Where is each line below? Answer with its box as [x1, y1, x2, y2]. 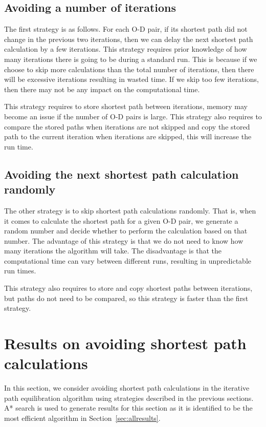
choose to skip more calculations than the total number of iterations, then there [4, 63, 254, 74]
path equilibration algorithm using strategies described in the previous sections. [4, 392, 254, 403]
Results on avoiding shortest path [4, 333, 247, 354]
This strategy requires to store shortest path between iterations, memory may [4, 101, 248, 112]
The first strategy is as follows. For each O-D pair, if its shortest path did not [4, 24, 248, 34]
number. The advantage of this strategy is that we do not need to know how [4, 235, 243, 246]
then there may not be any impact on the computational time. [4, 83, 200, 94]
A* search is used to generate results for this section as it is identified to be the [4, 402, 253, 413]
